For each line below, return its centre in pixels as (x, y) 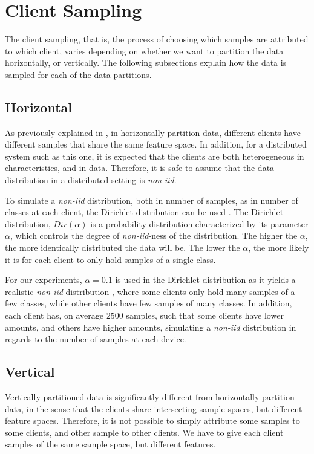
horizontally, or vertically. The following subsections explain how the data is (146, 63)
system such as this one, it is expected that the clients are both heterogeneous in (155, 156)
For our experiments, (44, 280)
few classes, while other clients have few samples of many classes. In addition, (149, 303)
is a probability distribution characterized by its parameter (199, 223)
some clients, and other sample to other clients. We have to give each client (144, 432)
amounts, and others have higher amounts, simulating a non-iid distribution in (151, 327)
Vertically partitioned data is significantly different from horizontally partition (150, 397)
